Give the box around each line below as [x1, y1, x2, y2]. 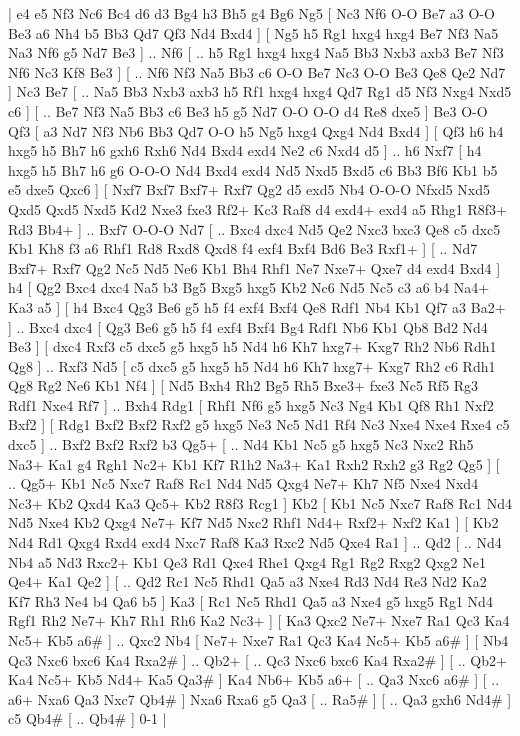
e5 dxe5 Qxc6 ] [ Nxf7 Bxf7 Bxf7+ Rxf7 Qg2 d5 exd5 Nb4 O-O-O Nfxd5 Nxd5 [8, 179, 491, 200]
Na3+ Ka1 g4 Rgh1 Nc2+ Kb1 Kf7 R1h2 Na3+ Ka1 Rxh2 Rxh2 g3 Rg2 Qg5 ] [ [8, 453, 500, 474]
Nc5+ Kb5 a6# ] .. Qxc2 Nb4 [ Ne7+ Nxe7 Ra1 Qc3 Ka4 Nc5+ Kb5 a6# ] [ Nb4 [8, 630, 509, 650]
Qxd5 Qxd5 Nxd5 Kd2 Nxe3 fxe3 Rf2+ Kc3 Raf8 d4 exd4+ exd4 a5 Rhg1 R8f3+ [8, 198, 507, 219]
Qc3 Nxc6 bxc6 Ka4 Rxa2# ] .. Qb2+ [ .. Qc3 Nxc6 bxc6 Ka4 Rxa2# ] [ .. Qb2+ [8, 649, 507, 670]
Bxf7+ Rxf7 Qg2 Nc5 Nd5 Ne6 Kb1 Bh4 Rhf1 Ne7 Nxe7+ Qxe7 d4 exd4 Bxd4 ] [8, 257, 501, 278]
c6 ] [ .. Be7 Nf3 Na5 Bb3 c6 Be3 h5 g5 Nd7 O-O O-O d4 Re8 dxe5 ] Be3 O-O [8, 100, 488, 121]
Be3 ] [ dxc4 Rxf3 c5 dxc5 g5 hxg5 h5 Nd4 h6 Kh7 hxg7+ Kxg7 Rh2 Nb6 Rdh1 [8, 336, 497, 357]
